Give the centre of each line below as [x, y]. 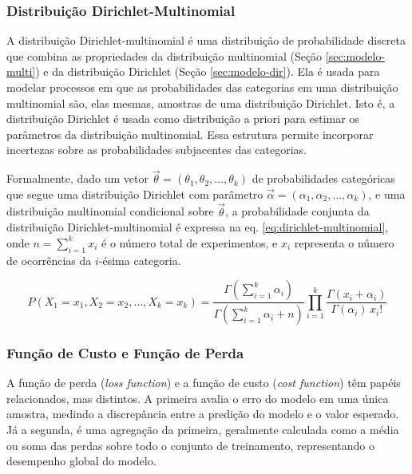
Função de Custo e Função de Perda [125, 352]
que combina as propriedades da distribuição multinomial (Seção [164, 55]
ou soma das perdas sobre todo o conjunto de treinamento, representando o [191, 445]
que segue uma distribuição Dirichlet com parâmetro [135, 194]
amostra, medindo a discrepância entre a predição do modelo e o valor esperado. [203, 414]
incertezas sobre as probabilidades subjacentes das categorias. [157, 150]
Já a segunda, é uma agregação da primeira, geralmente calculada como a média [203, 430]
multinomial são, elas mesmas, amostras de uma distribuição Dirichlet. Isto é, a [201, 103]
